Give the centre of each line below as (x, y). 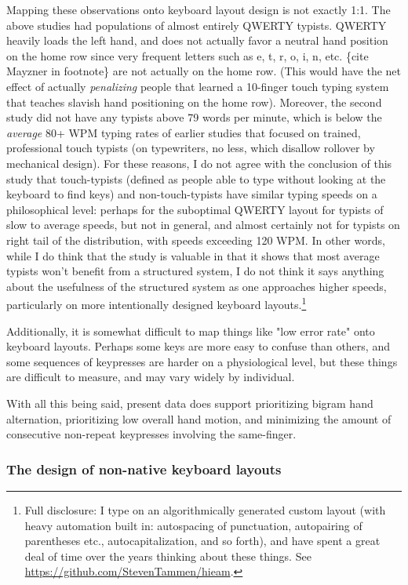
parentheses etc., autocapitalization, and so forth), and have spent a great (202, 541)
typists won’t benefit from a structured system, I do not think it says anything (195, 271)
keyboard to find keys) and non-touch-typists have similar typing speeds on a (192, 194)
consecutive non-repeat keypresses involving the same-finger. (151, 434)
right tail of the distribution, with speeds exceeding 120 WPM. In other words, (196, 240)
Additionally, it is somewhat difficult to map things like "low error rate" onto (191, 331)
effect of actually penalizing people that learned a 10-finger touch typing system (198, 86)
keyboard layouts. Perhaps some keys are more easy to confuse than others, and (198, 346)
